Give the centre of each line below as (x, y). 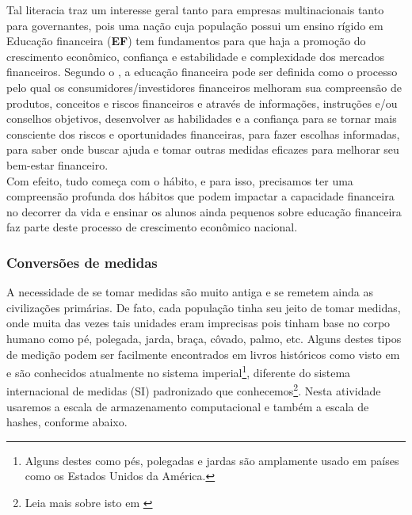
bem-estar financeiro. (57, 164)
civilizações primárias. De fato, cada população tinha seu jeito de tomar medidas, (204, 307)
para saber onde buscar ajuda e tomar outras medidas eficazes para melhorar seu (203, 149)
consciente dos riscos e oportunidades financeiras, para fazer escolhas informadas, (203, 134)
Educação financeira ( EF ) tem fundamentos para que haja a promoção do (186, 41)
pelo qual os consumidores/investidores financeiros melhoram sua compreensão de (204, 87)
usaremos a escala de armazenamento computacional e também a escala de (188, 406)
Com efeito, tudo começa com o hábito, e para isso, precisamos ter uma (180, 180)
